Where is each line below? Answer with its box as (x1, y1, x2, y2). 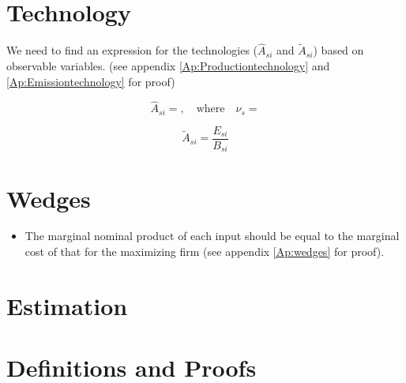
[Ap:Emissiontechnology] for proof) (6, 73, 175, 89)
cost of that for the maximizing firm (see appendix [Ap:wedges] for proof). (24, 243, 385, 260)
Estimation (6, 289, 128, 321)
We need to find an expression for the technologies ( (6, 42, 258, 58)
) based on (313, 42, 364, 58)
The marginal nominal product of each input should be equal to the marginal (24, 227, 400, 244)
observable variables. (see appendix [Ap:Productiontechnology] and (6, 57, 330, 73)
